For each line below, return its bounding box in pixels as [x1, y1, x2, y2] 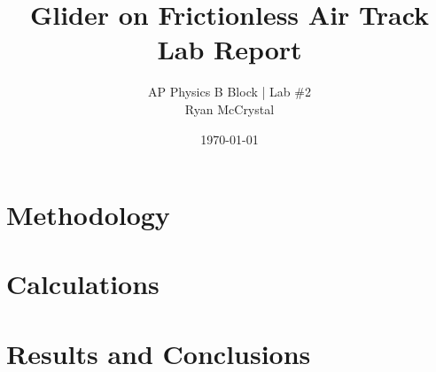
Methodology [6, 197, 170, 233]
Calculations [6, 266, 160, 302]
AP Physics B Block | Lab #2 [148, 82, 311, 101]
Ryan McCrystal [184, 99, 275, 118]
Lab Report [157, 31, 302, 67]
